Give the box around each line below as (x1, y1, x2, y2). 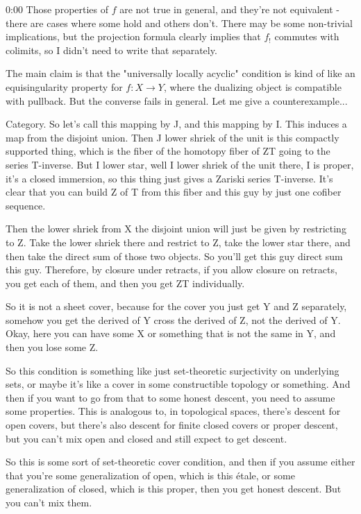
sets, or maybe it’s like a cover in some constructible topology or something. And (6, 377, 351, 391)
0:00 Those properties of (6, 2, 109, 16)
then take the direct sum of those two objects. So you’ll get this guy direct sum (6, 248, 343, 263)
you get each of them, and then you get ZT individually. (6, 275, 245, 290)
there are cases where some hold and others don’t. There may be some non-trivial (6, 15, 353, 30)
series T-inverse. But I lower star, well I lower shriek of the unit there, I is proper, (6, 157, 354, 171)
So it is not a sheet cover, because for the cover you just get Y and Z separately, (6, 299, 347, 314)
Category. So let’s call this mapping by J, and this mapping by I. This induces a (6, 117, 347, 131)
